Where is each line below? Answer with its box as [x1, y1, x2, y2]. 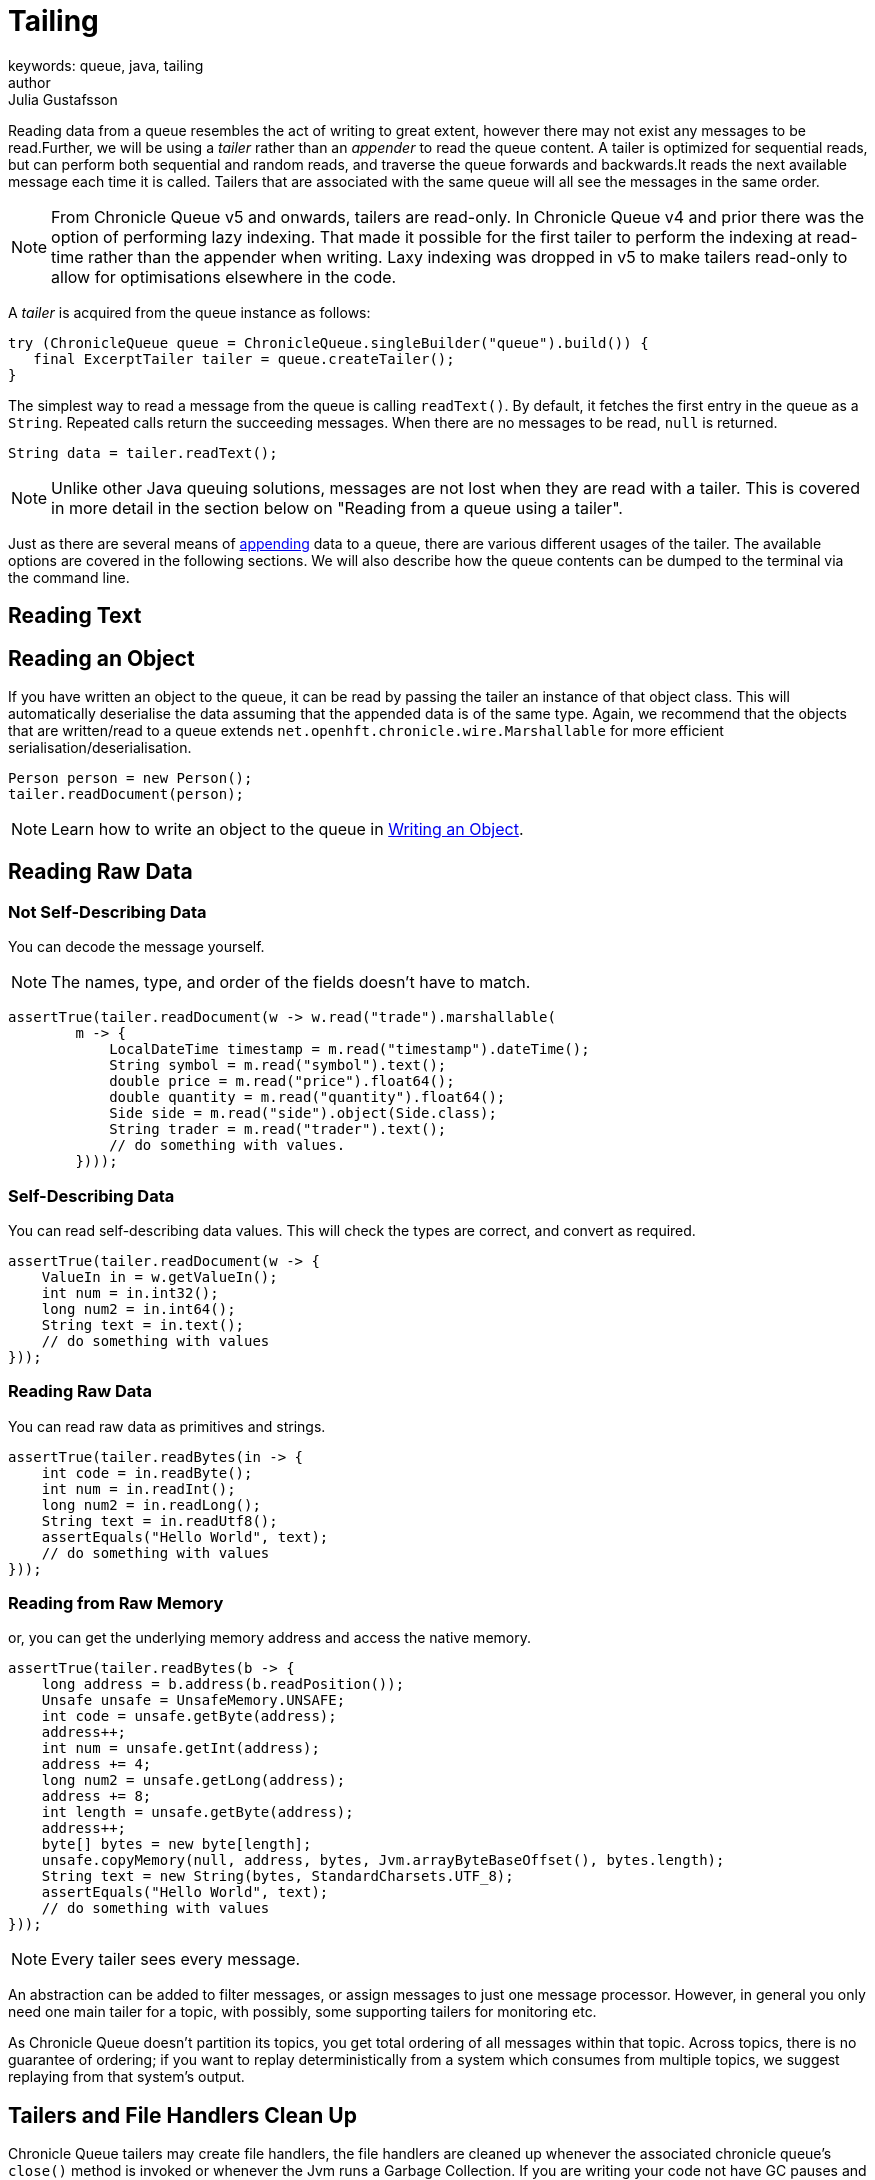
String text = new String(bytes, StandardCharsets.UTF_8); [41, 1868, 514, 1885]
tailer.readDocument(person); [8, 786, 245, 803]
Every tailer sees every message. [51, 1949, 301, 1970]
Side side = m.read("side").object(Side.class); [109, 1105, 497, 1122]
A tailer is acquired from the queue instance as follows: [8, 303, 371, 321]
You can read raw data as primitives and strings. [8, 1417, 326, 1435]
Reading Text [8, 603, 142, 629]
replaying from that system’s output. [8, 2068, 245, 2086]
